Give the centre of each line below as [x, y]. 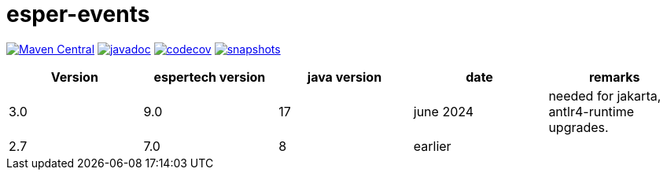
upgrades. [579, 127]
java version [345, 77]
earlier [432, 146]
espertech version [210, 77]
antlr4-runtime [591, 111]
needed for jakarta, [605, 95]
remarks [614, 77]
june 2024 [444, 111]
